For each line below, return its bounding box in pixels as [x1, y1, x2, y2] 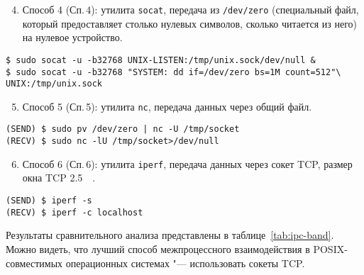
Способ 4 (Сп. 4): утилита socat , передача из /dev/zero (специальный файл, [22, 2, 359, 16]
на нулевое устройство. [22, 30, 123, 45]
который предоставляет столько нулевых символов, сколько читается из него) [22, 16, 357, 30]
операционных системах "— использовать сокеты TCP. [65, 255, 305, 270]
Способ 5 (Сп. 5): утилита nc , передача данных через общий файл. [22, 99, 312, 113]
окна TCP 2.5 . [22, 170, 96, 185]
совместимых [6, 255, 63, 270]
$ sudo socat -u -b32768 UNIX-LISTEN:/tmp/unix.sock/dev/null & [6, 55, 316, 65]
